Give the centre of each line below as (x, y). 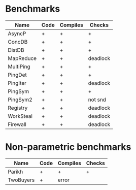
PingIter (17, 83)
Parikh (15, 172)
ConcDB (18, 42)
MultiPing (19, 67)
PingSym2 (20, 100)
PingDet (17, 75)
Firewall (17, 124)
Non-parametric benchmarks (68, 147)
